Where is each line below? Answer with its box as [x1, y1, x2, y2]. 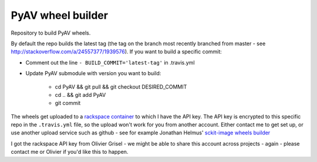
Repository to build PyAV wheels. [11, 29, 91, 36]
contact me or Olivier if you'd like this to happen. [11, 148, 129, 156]
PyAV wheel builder [11, 9, 109, 22]
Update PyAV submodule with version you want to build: [25, 70, 161, 77]
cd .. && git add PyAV [55, 91, 106, 98]
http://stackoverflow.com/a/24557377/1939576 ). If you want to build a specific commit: [11, 48, 222, 55]
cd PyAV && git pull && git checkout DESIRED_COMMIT [55, 83, 187, 90]
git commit [55, 100, 81, 107]
